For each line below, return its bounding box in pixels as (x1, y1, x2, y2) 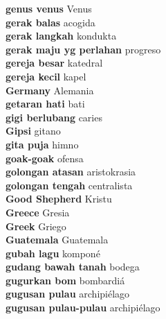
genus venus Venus (6, 1, 92, 15)
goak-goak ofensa (6, 150, 84, 165)
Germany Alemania (6, 83, 94, 97)
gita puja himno (6, 137, 79, 151)
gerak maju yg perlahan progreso (6, 42, 161, 56)
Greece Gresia (6, 205, 70, 219)
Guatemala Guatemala (6, 232, 109, 247)
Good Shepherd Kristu (6, 191, 112, 206)
